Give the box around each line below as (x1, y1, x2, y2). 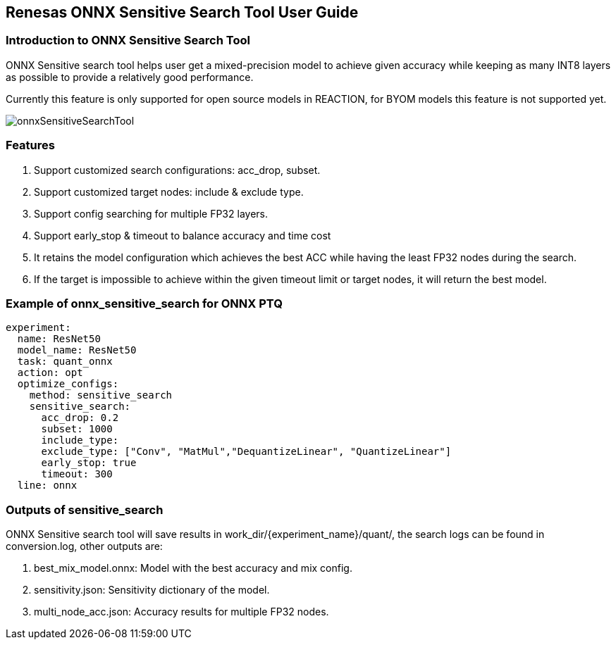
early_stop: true (41, 457, 137, 469)
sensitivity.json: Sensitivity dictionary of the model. (34, 584, 270, 596)
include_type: (41, 434, 119, 446)
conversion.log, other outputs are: (6, 540, 163, 553)
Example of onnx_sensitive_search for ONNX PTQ (6, 296, 283, 311)
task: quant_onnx (17, 356, 113, 368)
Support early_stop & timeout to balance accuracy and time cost (34, 229, 331, 242)
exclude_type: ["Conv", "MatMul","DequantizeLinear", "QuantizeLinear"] (41, 446, 452, 458)
